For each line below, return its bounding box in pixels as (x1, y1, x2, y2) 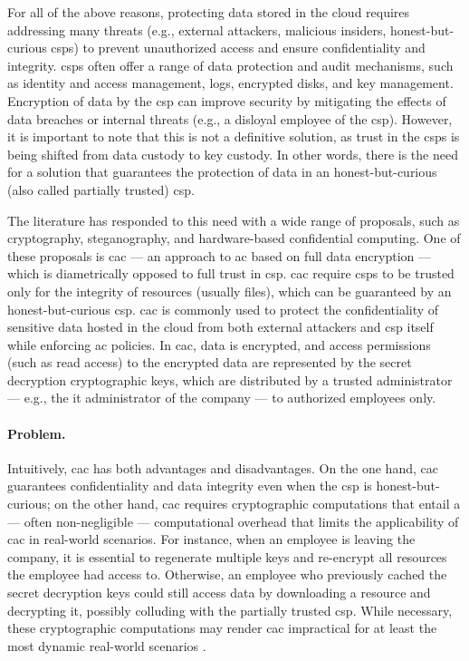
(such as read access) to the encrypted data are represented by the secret (7, 353, 412, 372)
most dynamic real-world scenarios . (7, 636, 206, 655)
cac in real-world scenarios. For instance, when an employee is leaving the (7, 530, 416, 549)
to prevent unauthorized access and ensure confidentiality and (82, 38, 426, 57)
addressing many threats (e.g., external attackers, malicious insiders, (7, 20, 387, 39)
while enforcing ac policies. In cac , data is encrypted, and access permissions (7, 335, 431, 354)
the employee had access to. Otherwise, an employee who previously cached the (7, 565, 447, 584)
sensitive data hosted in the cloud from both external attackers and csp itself (7, 317, 434, 336)
